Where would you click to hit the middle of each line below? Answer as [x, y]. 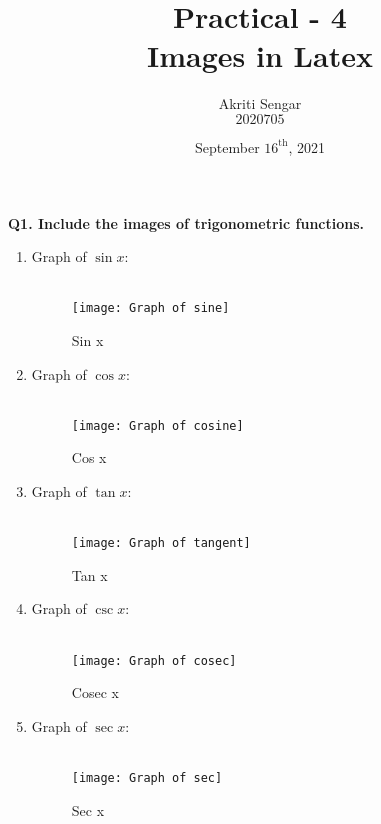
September [227, 146]
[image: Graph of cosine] [157, 425]
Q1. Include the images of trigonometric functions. [186, 222]
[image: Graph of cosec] [154, 660]
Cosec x [95, 692]
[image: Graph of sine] [150, 308]
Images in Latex [260, 55]
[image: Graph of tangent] [161, 543]
